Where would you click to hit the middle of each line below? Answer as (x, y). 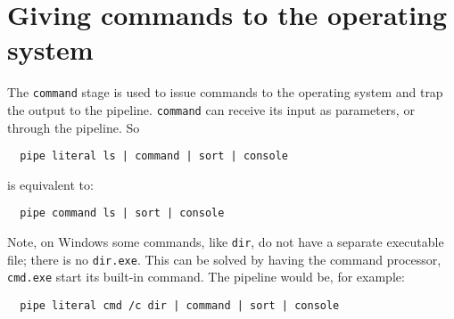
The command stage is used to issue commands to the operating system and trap (225, 92)
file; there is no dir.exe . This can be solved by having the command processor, (224, 259)
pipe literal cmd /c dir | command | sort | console (180, 306)
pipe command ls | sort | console (122, 213)
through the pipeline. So (74, 127)
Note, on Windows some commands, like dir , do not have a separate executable (226, 242)
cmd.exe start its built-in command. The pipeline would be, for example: (206, 277)
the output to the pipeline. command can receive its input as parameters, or (211, 109)
